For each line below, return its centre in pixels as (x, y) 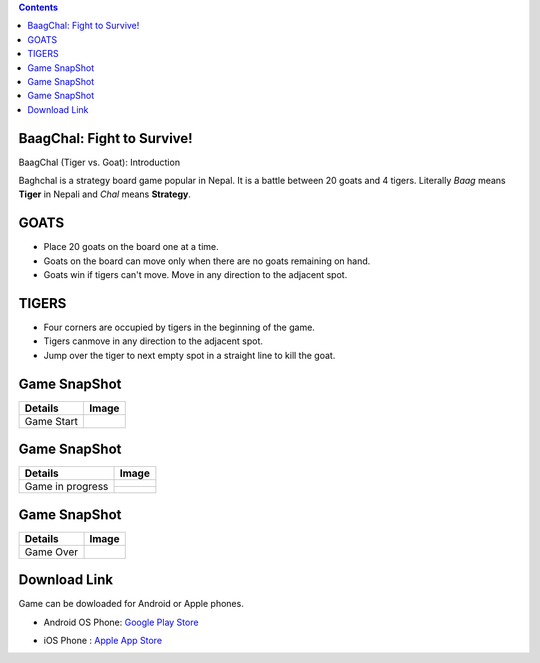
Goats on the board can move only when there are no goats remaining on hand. (207, 261)
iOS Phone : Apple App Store (103, 641)
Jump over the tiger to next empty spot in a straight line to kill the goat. (189, 355)
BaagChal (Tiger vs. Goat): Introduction (99, 162)
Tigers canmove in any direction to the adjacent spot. (153, 341)
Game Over (51, 552)
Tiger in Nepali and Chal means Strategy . (105, 194)
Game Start (51, 421)
